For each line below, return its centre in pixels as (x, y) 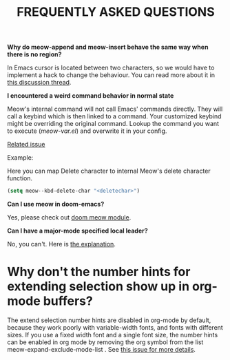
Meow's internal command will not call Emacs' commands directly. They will (115, 109)
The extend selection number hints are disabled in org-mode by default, (109, 320)
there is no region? (34, 54)
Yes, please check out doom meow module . (69, 218)
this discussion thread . (39, 83)
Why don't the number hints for (99, 272)
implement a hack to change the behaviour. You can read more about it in (111, 75)
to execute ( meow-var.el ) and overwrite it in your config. (87, 131)
